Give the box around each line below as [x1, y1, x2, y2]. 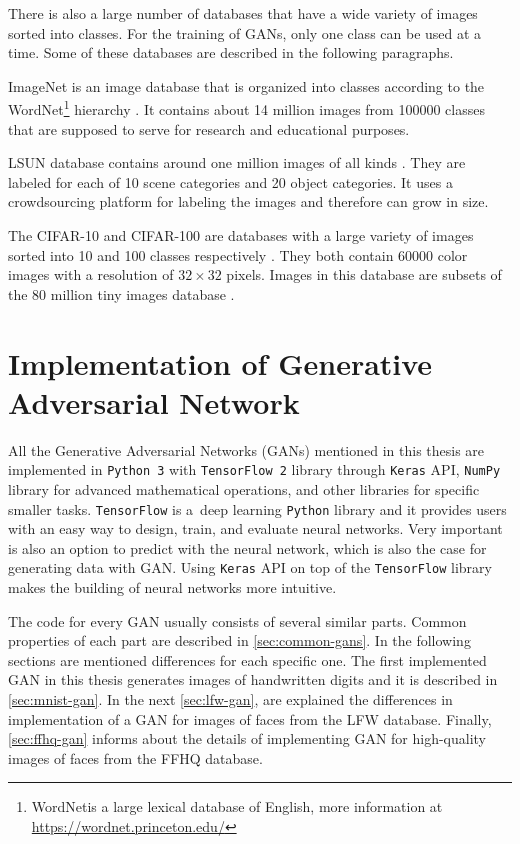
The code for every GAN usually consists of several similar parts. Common [8, 610, 467, 631]
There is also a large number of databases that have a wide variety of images [8, 3, 478, 23]
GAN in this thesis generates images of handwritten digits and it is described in [8, 669, 498, 690]
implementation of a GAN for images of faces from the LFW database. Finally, [8, 708, 492, 729]
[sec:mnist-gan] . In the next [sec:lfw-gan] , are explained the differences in [8, 689, 453, 709]
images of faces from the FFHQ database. [8, 747, 263, 768]
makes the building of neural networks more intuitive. [8, 577, 337, 598]
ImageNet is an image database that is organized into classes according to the [8, 75, 485, 96]
